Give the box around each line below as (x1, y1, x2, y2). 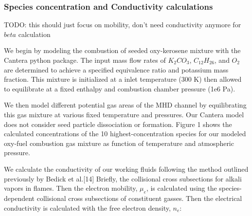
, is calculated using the (146, 183, 217, 193)
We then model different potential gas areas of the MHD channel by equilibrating (4, 100, 247, 110)
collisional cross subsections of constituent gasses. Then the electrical (36, 193, 242, 203)
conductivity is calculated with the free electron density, (4, 202, 171, 213)
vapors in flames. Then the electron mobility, (4, 183, 138, 193)
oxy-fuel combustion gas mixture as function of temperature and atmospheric (4, 138, 234, 148)
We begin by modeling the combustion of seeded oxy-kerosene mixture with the (4, 45, 241, 55)
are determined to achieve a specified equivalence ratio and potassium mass (4, 64, 229, 74)
